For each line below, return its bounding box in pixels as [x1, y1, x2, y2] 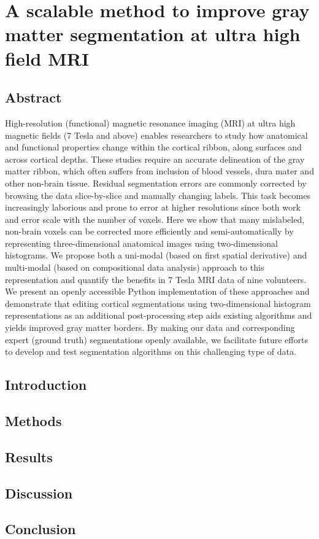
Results [5, 447, 53, 466]
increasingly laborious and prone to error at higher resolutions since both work [5, 201, 301, 214]
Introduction [5, 375, 87, 394]
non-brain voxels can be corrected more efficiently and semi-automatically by [5, 225, 294, 238]
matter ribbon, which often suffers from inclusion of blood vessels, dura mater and [5, 165, 314, 177]
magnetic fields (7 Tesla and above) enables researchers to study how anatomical [5, 128, 308, 141]
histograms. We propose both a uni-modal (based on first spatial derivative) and [5, 249, 307, 262]
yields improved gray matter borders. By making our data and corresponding [5, 321, 295, 334]
